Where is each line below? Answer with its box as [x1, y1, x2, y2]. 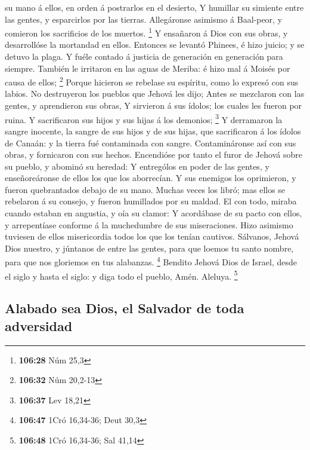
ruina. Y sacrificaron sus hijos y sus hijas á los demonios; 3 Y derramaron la [5, 111, 283, 125]
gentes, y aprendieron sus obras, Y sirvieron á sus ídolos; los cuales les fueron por [5, 99, 302, 112]
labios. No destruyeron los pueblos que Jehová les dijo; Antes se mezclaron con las [5, 87, 305, 100]
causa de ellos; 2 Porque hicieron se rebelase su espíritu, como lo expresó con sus [5, 74, 299, 88]
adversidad [5, 316, 73, 335]
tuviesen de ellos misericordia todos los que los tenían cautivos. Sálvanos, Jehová [5, 230, 299, 243]
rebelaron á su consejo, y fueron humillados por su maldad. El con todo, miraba [5, 195, 297, 207]
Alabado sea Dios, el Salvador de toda [5, 299, 244, 317]
